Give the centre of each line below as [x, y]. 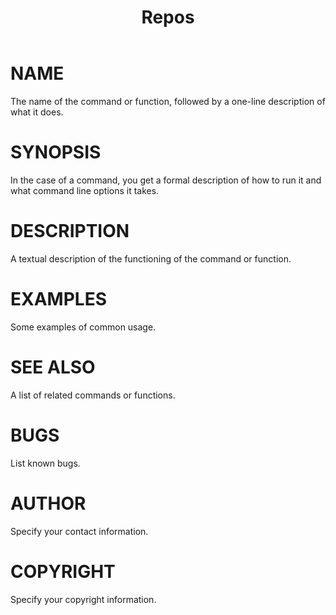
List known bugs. [45, 463]
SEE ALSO [53, 367]
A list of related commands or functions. [93, 395]
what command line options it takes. [85, 190]
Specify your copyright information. [83, 599]
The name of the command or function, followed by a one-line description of [168, 101]
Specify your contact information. [79, 531]
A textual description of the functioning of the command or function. [151, 258]
